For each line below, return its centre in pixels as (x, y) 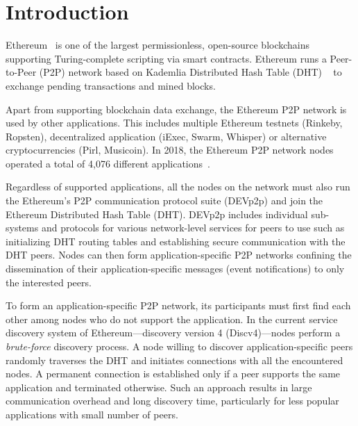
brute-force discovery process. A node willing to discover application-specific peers (179, 346)
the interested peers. (49, 282)
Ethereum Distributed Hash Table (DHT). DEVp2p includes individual (157, 214)
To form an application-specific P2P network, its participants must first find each (178, 305)
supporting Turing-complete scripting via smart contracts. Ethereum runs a (166, 58)
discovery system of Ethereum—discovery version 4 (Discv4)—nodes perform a (173, 333)
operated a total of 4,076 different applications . (108, 163)
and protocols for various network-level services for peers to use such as (193, 228)
